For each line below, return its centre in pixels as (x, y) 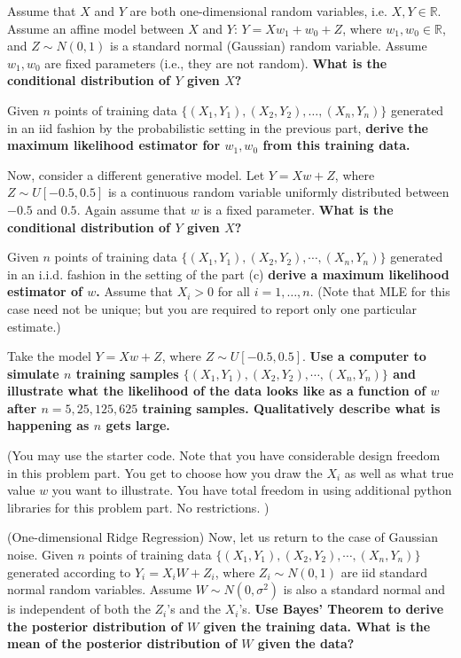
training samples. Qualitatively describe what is (291, 407)
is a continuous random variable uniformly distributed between (278, 192)
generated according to (69, 572)
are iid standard (384, 572)
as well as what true (399, 472)
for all (234, 291)
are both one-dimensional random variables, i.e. (258, 11)
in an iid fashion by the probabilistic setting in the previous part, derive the (218, 127)
